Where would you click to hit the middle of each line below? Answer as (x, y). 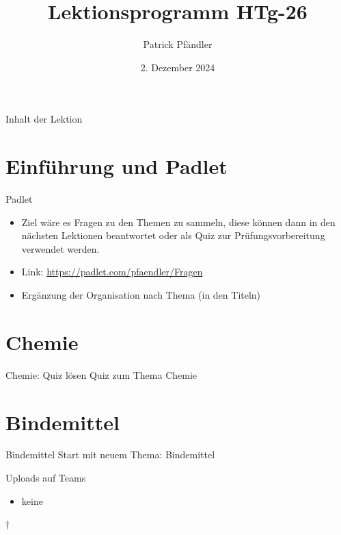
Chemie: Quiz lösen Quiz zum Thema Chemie (101, 374)
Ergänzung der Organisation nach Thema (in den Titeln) (141, 295)
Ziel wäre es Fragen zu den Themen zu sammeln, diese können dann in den (178, 222)
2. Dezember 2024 (178, 67)
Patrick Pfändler (178, 44)
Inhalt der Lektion (44, 119)
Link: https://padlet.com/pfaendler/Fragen (112, 272)
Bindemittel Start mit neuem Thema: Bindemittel (110, 455)
